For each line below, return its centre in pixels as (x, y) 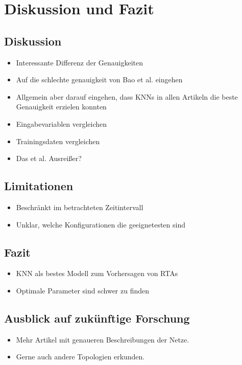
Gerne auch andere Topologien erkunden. (80, 357)
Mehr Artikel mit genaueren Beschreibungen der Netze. (103, 339)
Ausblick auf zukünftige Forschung (97, 318)
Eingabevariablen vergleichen (62, 123)
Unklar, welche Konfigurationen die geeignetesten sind (101, 224)
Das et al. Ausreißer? (49, 158)
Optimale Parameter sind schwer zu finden (83, 290)
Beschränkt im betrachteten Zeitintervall (80, 207)
